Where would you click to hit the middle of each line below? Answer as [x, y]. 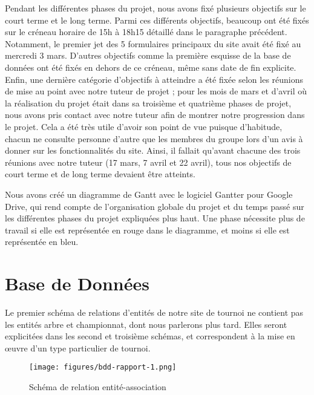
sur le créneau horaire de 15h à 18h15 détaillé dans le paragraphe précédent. [146, 32]
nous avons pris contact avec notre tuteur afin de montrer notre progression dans [155, 115]
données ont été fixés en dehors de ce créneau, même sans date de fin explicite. [151, 67]
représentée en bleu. [42, 242]
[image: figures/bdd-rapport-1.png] [103, 367]
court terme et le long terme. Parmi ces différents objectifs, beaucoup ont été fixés [157, 20]
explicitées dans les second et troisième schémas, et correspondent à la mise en [150, 336]
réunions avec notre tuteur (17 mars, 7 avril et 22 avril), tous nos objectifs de [148, 162]
